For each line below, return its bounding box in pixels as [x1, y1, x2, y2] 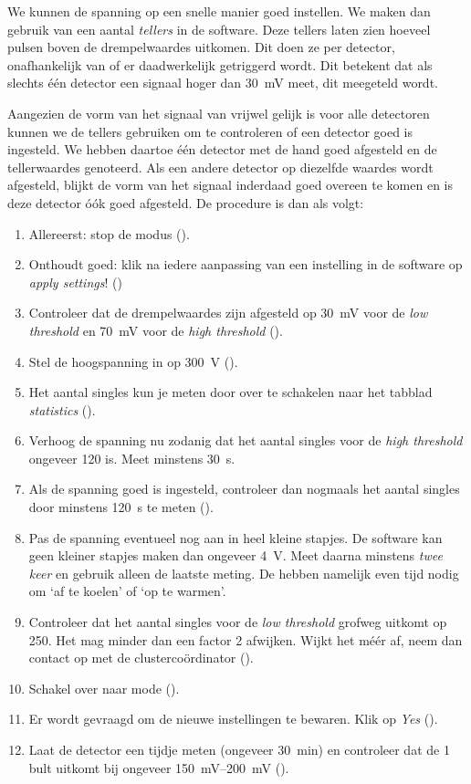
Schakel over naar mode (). [28, 678, 180, 697]
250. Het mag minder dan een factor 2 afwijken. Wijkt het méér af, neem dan [28, 630, 463, 649]
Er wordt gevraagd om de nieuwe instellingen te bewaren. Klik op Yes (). [28, 709, 438, 728]
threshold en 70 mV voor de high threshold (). [28, 320, 283, 340]
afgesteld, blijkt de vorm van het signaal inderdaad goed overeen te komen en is [7, 175, 453, 194]
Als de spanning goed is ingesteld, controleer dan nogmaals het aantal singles [28, 479, 460, 498]
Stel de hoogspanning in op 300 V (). [28, 351, 238, 371]
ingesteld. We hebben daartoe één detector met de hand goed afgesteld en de [7, 140, 437, 159]
